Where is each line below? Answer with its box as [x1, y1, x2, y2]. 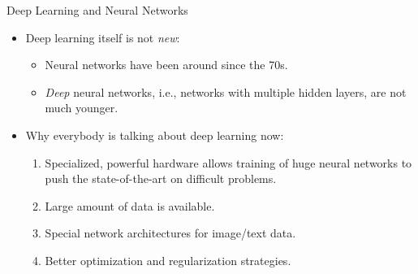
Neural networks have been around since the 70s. [45, 56, 288, 73]
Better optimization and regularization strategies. [45, 251, 291, 268]
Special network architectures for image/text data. [45, 224, 296, 241]
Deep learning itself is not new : [25, 28, 180, 46]
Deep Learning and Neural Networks [6, 2, 188, 18]
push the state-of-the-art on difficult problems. [45, 170, 277, 187]
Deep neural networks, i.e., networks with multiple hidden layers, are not [45, 83, 407, 100]
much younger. [45, 99, 119, 116]
